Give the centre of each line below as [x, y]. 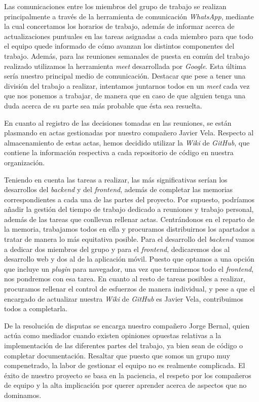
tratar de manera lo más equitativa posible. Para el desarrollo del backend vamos [129, 239]
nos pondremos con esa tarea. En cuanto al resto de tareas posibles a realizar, [125, 279]
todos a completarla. [36, 308]
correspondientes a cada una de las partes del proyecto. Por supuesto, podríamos [129, 199]
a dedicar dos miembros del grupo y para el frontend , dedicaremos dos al [117, 249]
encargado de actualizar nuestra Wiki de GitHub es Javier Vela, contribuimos [124, 298]
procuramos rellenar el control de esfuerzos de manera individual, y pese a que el [129, 289]
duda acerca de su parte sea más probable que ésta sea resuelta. [103, 105]
